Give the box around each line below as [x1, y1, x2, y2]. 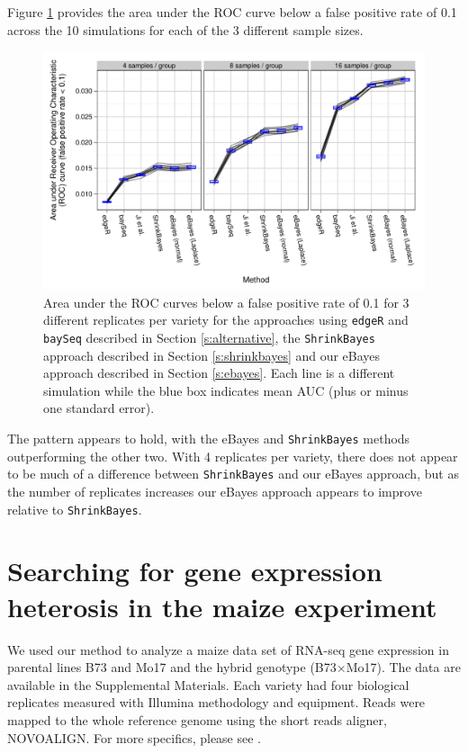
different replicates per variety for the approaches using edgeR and [43, 310, 409, 329]
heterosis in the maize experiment [7, 587, 437, 624]
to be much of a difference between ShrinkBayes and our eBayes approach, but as [7, 464, 459, 483]
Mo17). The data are [346, 658, 461, 677]
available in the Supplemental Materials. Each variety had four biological [7, 675, 409, 694]
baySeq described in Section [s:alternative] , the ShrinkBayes [43, 328, 375, 347]
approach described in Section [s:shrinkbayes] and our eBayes [43, 345, 381, 364]
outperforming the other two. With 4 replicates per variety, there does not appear [7, 446, 458, 465]
